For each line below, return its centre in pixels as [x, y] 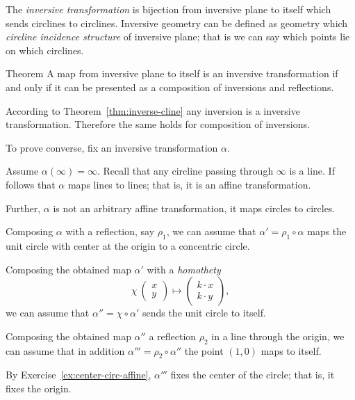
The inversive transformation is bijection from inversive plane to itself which [168, 9]
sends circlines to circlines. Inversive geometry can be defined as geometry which [177, 23]
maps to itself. [291, 350]
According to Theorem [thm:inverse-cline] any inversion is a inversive [153, 110]
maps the [327, 231]
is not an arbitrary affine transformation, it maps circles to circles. [194, 208]
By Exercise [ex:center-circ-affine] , [79, 375]
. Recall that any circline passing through [185, 171]
